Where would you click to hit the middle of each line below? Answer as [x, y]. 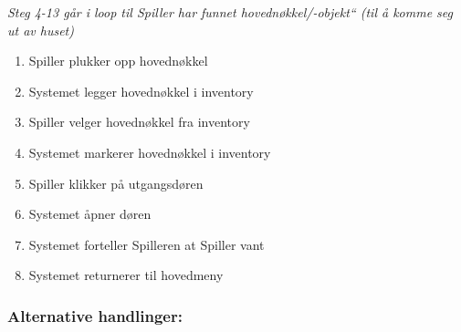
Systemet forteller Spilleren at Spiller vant [147, 244]
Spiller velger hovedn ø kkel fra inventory [139, 122]
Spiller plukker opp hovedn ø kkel [118, 61]
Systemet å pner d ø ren [90, 214]
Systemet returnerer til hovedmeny [126, 275]
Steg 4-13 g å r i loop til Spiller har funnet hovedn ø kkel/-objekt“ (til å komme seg [230, 12]
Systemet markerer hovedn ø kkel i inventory [150, 152]
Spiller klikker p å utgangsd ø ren [116, 183]
